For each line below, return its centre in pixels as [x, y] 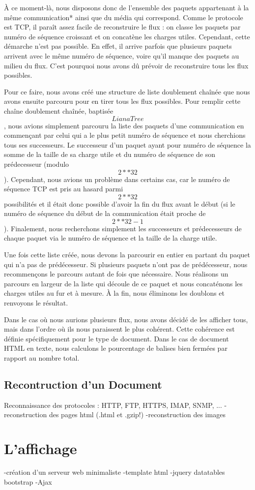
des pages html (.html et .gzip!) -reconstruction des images [137, 414]
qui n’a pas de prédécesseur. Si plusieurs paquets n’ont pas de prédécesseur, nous [126, 264]
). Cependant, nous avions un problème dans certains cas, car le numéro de [117, 179]
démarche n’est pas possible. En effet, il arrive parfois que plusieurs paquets [118, 46]
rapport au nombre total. [42, 358]
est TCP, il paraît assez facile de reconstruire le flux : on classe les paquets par [122, 27]
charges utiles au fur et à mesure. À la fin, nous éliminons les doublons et [114, 293]
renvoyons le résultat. [36, 303]
